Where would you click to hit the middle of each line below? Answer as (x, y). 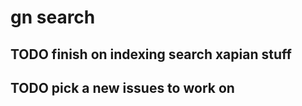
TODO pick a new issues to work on (122, 87)
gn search (53, 17)
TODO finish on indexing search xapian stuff (151, 54)
